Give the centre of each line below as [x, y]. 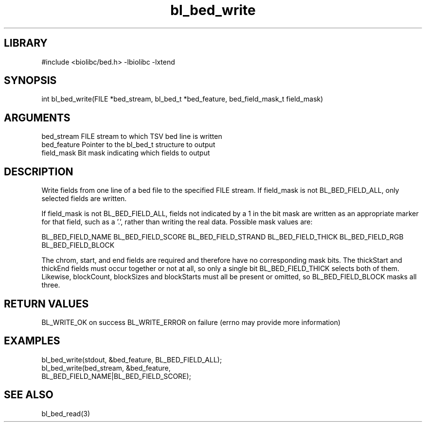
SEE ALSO [29, 395]
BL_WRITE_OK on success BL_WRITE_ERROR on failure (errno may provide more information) [191, 322]
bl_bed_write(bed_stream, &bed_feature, [106, 368]
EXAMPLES [32, 341]
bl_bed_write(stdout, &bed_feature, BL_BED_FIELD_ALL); [132, 359]
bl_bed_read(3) [66, 413]
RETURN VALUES [46, 304]
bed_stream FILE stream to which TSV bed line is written [132, 136]
